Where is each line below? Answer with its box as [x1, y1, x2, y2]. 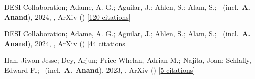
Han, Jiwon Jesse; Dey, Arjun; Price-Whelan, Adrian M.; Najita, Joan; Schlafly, [4, 55, 251, 65]
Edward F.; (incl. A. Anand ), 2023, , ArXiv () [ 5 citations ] [4, 64, 195, 75]
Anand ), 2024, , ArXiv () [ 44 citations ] [4, 38, 127, 48]
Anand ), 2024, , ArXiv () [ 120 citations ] [4, 11, 131, 22]
